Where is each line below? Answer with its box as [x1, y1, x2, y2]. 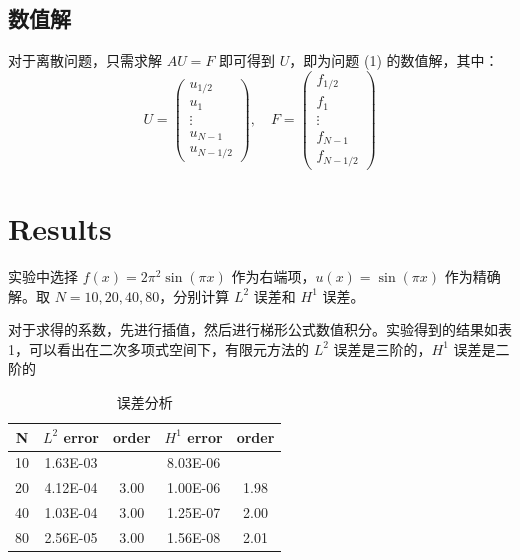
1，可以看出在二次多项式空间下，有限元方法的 [8, 338, 309, 359]
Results [8, 208, 112, 249]
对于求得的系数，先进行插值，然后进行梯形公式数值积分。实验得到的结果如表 [8, 319, 512, 340]
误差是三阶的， [333, 338, 432, 359]
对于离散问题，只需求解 [8, 50, 162, 71]
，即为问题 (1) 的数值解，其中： [289, 50, 499, 71]
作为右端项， [231, 265, 316, 286]
